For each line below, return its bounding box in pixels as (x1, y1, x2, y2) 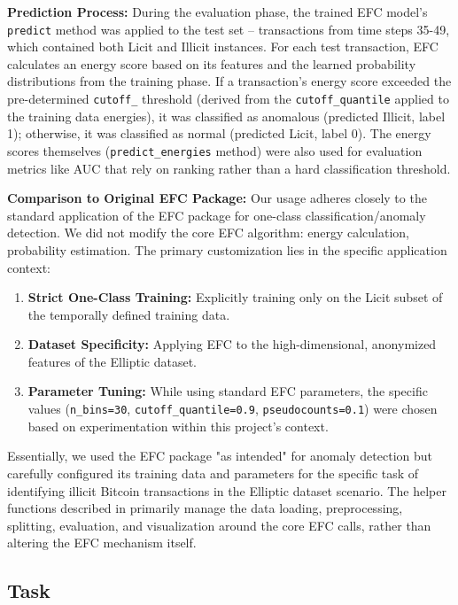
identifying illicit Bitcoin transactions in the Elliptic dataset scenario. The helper (7, 481, 446, 500)
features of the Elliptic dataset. (27, 352, 197, 370)
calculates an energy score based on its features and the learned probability (7, 54, 416, 73)
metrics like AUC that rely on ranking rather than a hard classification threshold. (7, 159, 451, 177)
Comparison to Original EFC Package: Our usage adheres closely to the (7, 189, 427, 207)
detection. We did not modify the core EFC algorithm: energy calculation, (7, 223, 409, 242)
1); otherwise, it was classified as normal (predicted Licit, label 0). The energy (7, 124, 431, 143)
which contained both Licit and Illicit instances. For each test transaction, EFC (7, 37, 439, 56)
